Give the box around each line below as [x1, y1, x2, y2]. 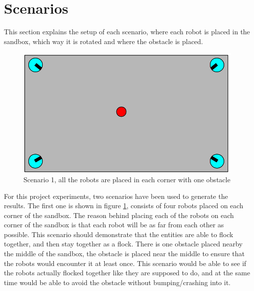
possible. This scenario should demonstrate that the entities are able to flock [4, 229, 233, 239]
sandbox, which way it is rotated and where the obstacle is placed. [4, 36, 203, 46]
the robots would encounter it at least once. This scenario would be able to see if [4, 258, 247, 268]
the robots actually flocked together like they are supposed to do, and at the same [4, 267, 250, 278]
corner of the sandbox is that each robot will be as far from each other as [4, 219, 224, 230]
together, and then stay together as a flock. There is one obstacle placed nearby [4, 239, 243, 249]
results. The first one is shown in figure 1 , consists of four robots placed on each [4, 200, 243, 211]
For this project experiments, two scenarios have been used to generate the [4, 191, 228, 201]
